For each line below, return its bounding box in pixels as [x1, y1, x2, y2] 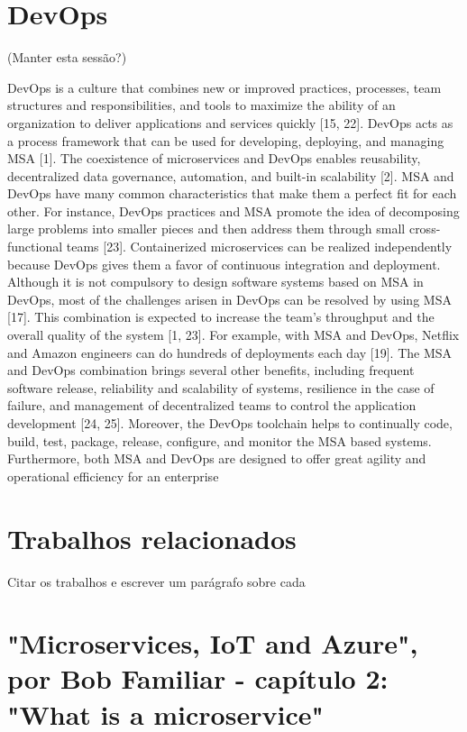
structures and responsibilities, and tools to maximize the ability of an [7, 96, 396, 114]
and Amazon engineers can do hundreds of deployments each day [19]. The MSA [7, 343, 453, 361]
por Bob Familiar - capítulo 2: [7, 660, 389, 697]
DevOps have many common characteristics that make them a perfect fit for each [7, 184, 457, 203]
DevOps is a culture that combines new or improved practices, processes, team [7, 78, 442, 96]
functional [7, 237, 63, 256]
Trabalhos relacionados [7, 519, 297, 556]
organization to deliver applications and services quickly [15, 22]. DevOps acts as [7, 113, 453, 132]
